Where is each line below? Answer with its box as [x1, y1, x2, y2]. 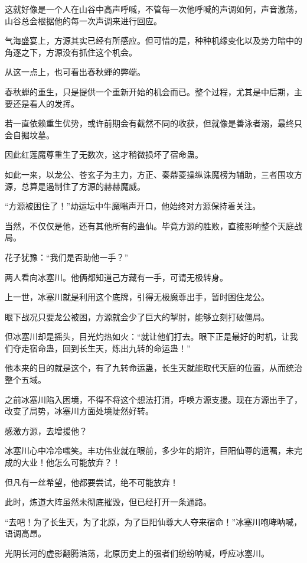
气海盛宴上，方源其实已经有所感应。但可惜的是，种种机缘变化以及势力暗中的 [5, 34, 302, 47]
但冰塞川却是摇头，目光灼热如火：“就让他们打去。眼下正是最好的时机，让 [5, 330, 290, 343]
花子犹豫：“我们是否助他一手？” [5, 250, 129, 263]
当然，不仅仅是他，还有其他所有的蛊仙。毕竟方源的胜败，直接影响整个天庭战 [5, 219, 302, 232]
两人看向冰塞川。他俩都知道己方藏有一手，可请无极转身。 [5, 271, 228, 283]
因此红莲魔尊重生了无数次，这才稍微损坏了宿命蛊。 [5, 148, 203, 161]
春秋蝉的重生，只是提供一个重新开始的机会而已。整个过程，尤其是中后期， [5, 85, 294, 97]
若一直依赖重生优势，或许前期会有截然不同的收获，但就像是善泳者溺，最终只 [5, 117, 302, 129]
